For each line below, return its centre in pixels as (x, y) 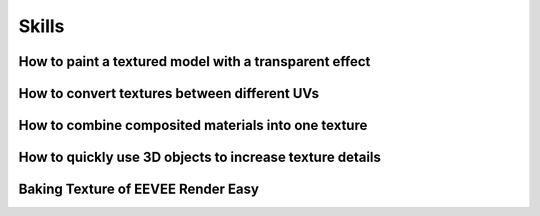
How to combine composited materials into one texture (193, 125)
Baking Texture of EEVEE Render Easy (139, 189)
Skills (41, 26)
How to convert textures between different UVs (169, 93)
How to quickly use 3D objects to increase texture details (200, 157)
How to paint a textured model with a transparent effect (194, 61)
